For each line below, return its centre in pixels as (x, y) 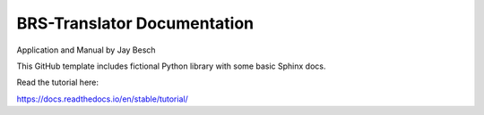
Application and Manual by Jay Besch (86, 50)
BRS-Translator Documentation (135, 23)
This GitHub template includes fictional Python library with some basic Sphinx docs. (171, 66)
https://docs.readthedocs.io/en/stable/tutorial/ (102, 99)
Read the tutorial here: (57, 82)
